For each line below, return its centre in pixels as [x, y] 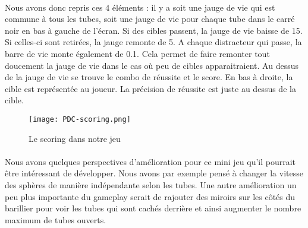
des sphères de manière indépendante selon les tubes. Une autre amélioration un [151, 184]
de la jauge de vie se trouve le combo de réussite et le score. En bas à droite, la [149, 77]
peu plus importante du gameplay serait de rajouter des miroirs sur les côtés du [150, 196]
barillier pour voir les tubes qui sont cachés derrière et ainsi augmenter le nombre [153, 208]
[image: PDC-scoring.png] [80, 119]
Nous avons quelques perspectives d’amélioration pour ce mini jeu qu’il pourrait [150, 161]
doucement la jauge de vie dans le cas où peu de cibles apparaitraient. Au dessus [152, 65]
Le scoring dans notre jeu [75, 138]
